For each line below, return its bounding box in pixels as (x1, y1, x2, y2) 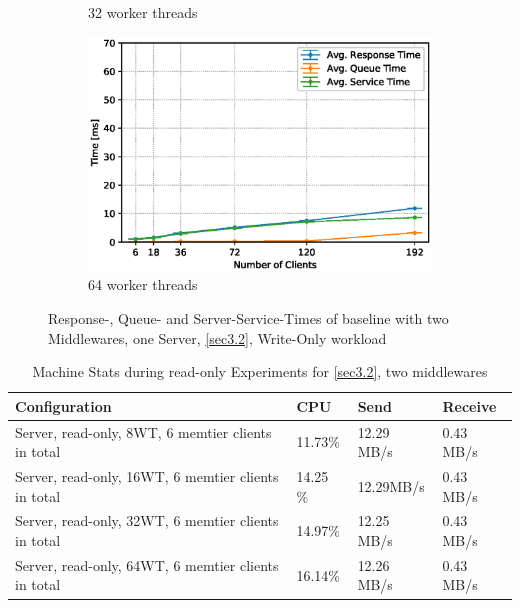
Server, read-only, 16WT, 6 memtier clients (15, 465, 279, 486)
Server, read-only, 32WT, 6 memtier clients (15, 510, 279, 531)
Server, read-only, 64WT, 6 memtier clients (15, 554, 279, 575)
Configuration (15, 395, 112, 416)
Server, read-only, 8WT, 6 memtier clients (15, 421, 272, 442)
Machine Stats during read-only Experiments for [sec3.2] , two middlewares (32, 361, 488, 382)
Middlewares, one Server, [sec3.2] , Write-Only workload (48, 327, 387, 348)
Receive (442, 395, 497, 416)
